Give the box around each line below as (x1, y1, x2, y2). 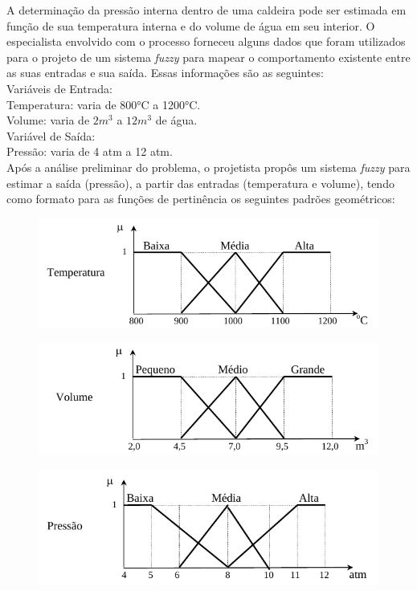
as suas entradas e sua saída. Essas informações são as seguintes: (6, 64, 324, 81)
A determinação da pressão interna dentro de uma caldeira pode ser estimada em (6, 2, 407, 18)
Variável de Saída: (6, 127, 96, 144)
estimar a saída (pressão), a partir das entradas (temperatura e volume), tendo (6, 174, 395, 191)
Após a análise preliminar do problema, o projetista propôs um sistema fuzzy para (6, 158, 411, 175)
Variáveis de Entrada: (6, 79, 112, 96)
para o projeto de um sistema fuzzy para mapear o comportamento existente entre (6, 48, 411, 65)
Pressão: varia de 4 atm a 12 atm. (6, 143, 173, 160)
